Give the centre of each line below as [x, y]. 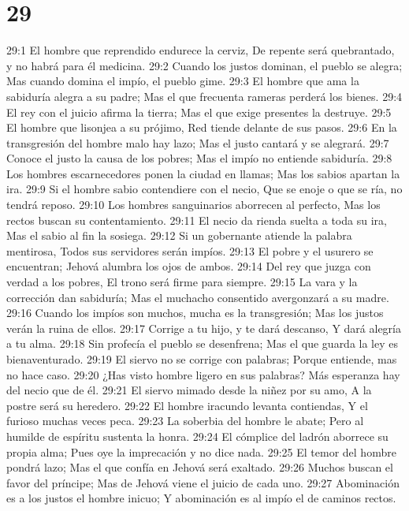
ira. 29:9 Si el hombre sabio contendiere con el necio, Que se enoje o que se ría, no [204, 189]
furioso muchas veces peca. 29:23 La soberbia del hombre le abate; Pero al [185, 421]
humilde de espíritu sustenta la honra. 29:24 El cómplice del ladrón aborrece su [197, 436]
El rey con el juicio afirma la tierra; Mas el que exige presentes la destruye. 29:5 [199, 112]
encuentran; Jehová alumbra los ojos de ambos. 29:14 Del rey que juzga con [189, 266]
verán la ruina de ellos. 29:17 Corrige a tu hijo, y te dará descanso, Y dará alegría [204, 328]
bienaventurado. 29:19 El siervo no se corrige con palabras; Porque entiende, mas [202, 359]
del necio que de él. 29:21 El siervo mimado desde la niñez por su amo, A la [189, 390]
